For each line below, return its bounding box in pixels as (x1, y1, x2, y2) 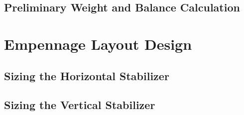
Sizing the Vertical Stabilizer (4, 97, 155, 113)
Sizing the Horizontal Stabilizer (4, 68, 169, 83)
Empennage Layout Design (4, 33, 192, 54)
